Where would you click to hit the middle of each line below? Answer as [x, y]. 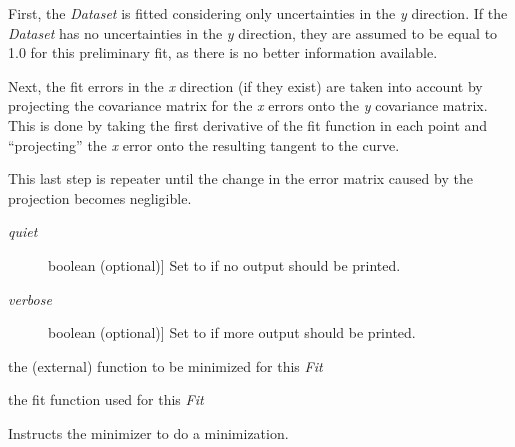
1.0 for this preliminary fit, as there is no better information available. [223, 52]
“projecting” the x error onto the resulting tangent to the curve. [204, 144]
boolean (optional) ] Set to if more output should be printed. [232, 332]
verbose [30, 298]
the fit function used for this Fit [106, 399]
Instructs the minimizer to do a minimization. [148, 432]
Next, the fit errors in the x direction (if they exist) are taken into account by [245, 85]
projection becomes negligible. [100, 197]
